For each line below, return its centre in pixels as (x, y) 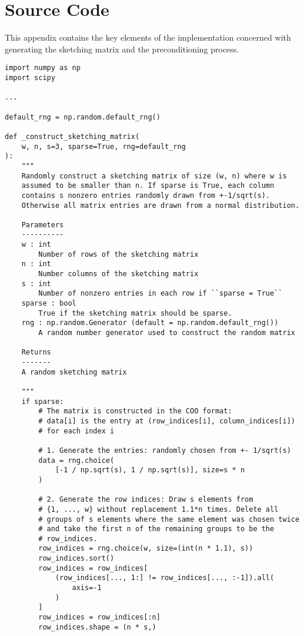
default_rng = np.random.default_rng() (83, 117)
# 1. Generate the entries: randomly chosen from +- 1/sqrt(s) (165, 450)
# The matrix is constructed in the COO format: (135, 411)
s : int (36, 284)
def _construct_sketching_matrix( (72, 136)
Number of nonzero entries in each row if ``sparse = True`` (161, 294)
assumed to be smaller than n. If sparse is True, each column (148, 186)
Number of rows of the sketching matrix (118, 254)
